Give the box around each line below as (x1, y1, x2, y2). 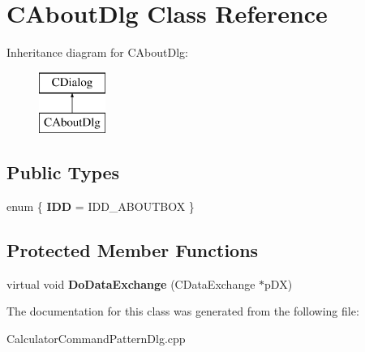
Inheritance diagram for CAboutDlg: (6, 44, 188, 61)
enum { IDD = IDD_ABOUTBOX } (6, 198, 195, 215)
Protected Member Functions (6, 238, 259, 263)
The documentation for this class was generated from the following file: (6, 303, 359, 320)
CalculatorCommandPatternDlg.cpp (6, 330, 186, 347)
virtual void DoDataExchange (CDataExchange (6, 275, 255, 292)
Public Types (6, 160, 120, 185)
